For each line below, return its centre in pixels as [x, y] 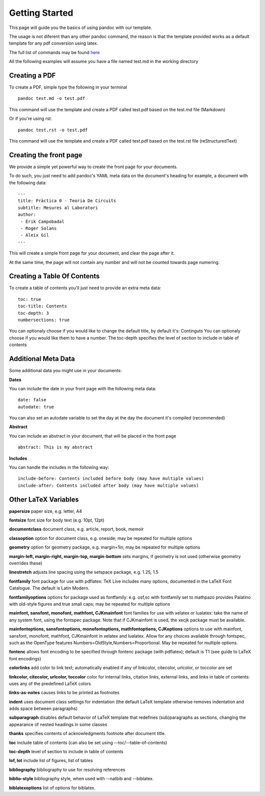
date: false [32, 400]
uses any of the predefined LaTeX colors [50, 683]
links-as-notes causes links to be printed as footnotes [64, 693]
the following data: [28, 182]
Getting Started [41, 13]
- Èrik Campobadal [42, 221]
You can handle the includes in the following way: [59, 468]
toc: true [29, 299]
